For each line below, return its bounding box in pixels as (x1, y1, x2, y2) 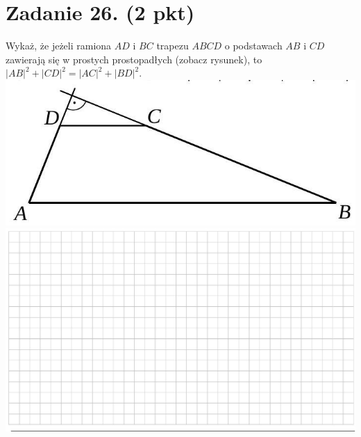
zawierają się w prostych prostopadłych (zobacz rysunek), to (6, 51, 262, 66)
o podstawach (224, 38, 283, 53)
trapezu (156, 38, 189, 53)
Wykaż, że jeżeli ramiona (6, 38, 112, 53)
